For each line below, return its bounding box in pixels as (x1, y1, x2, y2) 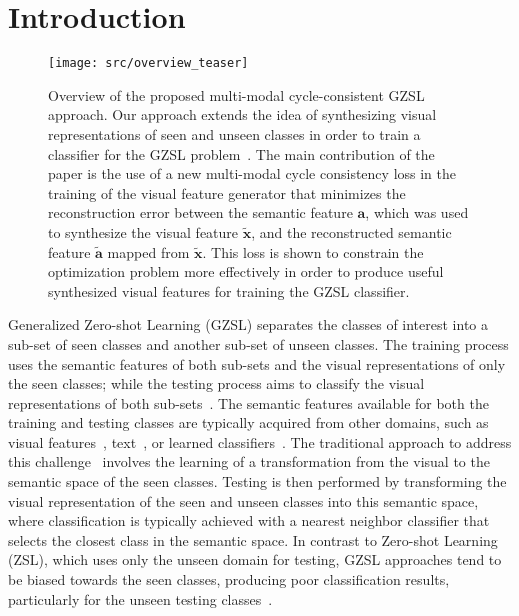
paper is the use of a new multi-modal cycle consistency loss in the (48, 163, 457, 184)
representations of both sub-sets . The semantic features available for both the (8, 392, 489, 413)
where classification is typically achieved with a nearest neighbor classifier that (8, 510, 490, 531)
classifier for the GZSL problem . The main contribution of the (48, 143, 435, 164)
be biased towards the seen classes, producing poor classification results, (8, 569, 450, 590)
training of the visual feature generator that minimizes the (48, 182, 406, 203)
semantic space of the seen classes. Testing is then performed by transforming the (8, 471, 507, 492)
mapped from (107, 241, 190, 262)
